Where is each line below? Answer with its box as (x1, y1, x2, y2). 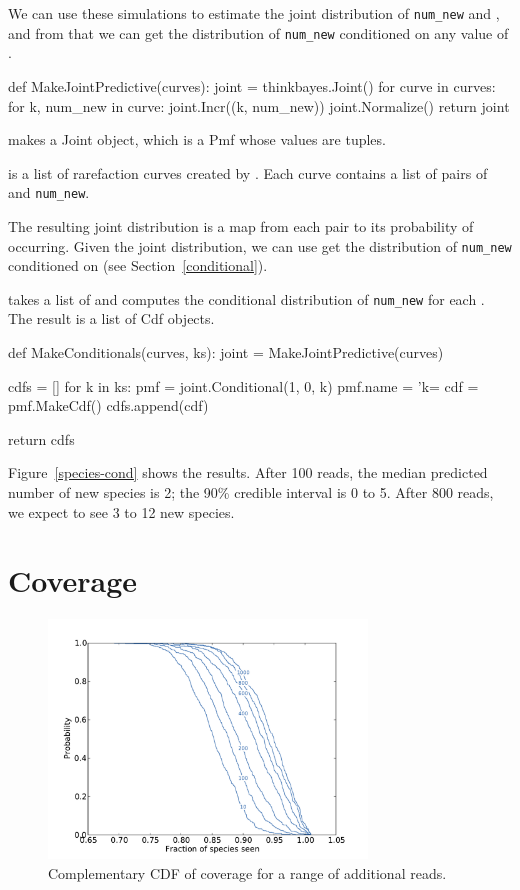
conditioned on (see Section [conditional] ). (8, 255, 268, 276)
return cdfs (8, 428, 75, 449)
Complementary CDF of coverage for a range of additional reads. (48, 862, 447, 883)
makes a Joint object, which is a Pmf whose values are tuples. (8, 129, 386, 150)
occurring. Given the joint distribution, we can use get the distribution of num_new (8, 235, 512, 256)
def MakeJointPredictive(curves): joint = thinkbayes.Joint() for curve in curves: (8, 75, 496, 96)
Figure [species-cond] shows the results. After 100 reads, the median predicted (8, 462, 488, 483)
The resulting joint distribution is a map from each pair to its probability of (8, 215, 474, 236)
